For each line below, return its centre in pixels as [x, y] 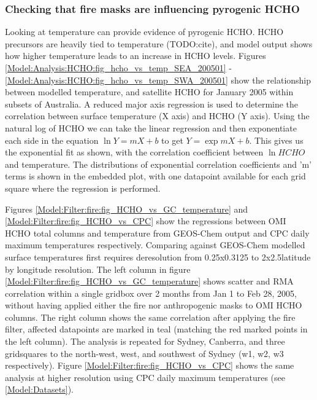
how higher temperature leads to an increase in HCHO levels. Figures [136, 56]
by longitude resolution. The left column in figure [98, 269]
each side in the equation [52, 140]
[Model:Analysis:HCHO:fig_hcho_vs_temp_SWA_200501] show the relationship [158, 80]
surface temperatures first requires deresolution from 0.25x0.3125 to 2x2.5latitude [158, 257]
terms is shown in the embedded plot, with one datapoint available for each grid [155, 176]
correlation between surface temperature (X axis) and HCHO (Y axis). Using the [157, 116]
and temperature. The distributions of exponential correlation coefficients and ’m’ [158, 164]
